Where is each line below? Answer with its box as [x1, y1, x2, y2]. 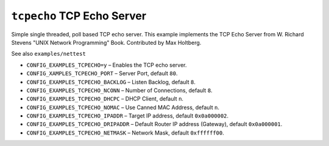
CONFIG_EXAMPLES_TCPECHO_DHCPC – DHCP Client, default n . [26, 95, 184, 102]
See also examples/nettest [11, 50, 87, 58]
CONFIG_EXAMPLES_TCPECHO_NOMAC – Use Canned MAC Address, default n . [26, 104, 219, 111]
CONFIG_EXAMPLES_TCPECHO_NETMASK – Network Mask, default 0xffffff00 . [26, 129, 225, 136]
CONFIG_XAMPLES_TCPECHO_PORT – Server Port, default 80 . [26, 70, 178, 77]
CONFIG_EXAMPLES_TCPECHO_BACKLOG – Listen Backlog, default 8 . [26, 78, 196, 85]
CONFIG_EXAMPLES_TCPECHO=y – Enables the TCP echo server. [26, 61, 187, 68]
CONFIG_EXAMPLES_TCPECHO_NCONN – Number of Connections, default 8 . [26, 87, 213, 94]
